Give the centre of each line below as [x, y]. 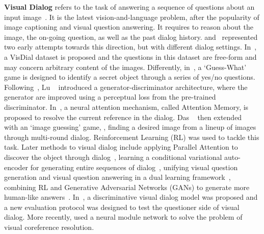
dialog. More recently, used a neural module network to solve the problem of [123, 217]
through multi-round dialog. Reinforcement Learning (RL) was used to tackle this [132, 137]
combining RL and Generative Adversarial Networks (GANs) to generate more [127, 187]
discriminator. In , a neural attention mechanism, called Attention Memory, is [126, 107]
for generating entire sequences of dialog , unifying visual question [134, 167]
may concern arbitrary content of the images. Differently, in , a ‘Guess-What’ [125, 67]
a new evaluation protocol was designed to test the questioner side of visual [122, 207]
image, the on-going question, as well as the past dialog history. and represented [131, 37]
